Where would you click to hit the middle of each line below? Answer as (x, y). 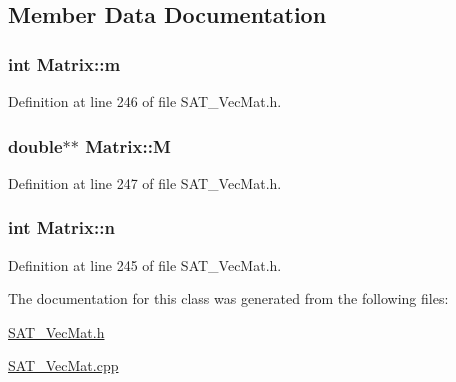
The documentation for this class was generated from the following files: (228, 298)
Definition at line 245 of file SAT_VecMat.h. (145, 264)
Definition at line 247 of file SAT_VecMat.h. (145, 182)
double (35, 145)
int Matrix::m (64, 63)
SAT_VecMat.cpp (63, 365)
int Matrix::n (61, 227)
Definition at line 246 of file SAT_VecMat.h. (145, 101)
